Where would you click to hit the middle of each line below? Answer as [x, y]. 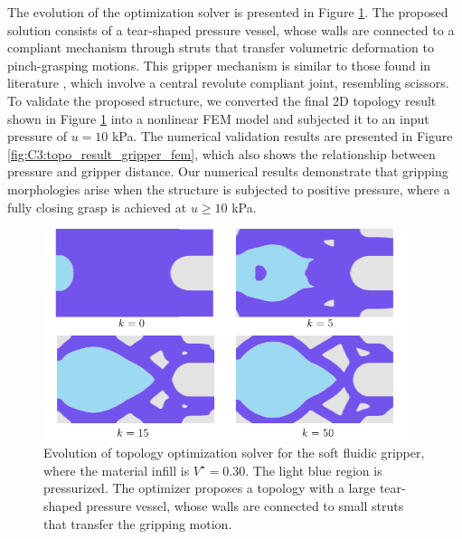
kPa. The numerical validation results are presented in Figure [282, 136]
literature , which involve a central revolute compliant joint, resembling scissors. [228, 83]
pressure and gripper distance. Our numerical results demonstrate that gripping [228, 171]
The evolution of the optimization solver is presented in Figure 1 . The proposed [228, 12]
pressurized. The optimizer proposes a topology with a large [210, 488]
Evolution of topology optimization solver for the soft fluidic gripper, [234, 453]
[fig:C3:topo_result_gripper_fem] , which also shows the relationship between [222, 153]
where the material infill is [117, 470]
